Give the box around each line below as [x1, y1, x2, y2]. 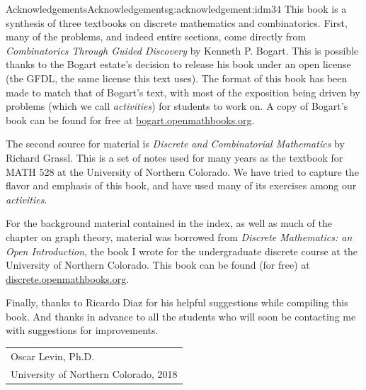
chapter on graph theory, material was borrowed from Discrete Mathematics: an [6, 229, 353, 244]
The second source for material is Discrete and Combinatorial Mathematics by [6, 136, 345, 151]
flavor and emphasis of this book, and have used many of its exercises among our [6, 178, 357, 193]
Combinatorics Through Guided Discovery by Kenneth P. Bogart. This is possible [6, 43, 359, 57]
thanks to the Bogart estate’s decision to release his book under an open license [6, 57, 351, 72]
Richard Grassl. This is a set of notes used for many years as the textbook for [6, 150, 343, 165]
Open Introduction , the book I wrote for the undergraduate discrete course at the [6, 243, 358, 258]
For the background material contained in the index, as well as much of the [6, 216, 332, 230]
